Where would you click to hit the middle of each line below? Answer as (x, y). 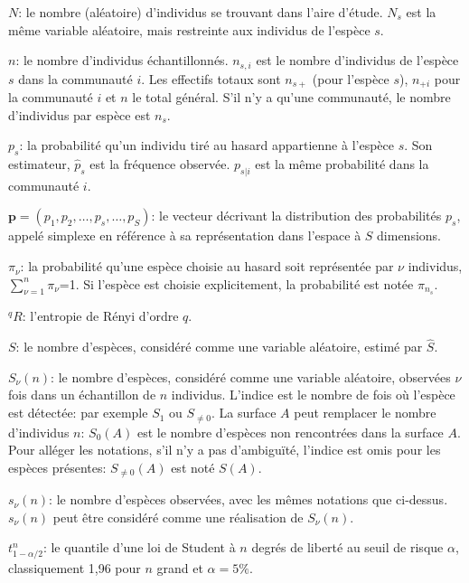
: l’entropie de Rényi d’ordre (100, 316)
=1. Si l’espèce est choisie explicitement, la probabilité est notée (236, 283)
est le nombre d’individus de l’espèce (357, 60)
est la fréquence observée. (160, 164)
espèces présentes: (57, 467)
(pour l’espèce (351, 78)
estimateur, (39, 164)
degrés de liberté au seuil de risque (347, 547)
